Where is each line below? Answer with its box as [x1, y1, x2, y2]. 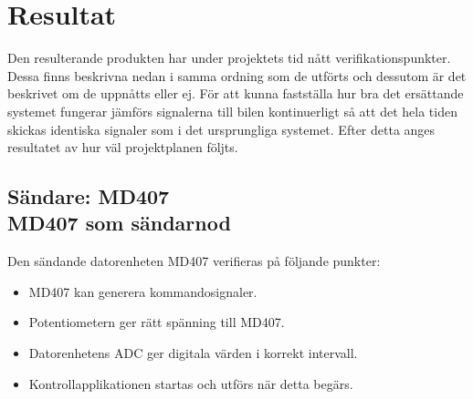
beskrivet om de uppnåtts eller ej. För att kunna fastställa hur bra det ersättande [7, 84, 464, 103]
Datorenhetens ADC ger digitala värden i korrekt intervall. [28, 343, 358, 363]
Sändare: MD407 [7, 182, 170, 210]
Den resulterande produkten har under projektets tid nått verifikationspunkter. [7, 48, 451, 67]
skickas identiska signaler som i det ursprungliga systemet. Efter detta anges [7, 119, 436, 138]
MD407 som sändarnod [7, 209, 231, 237]
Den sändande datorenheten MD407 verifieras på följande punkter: [7, 251, 381, 271]
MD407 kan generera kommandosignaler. [28, 281, 258, 301]
